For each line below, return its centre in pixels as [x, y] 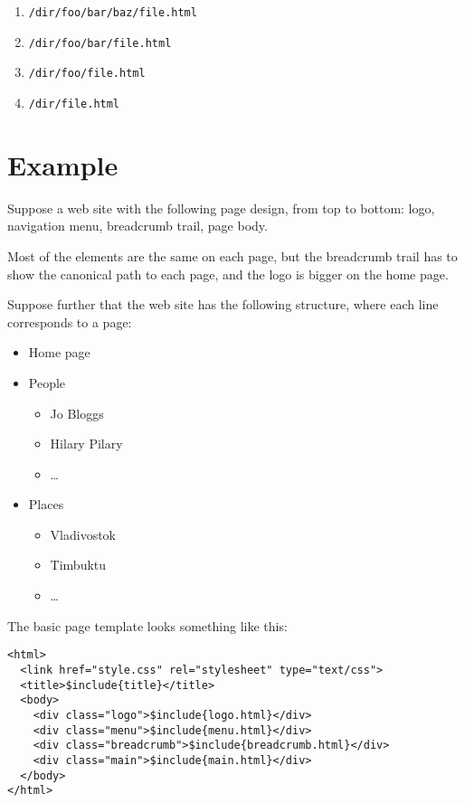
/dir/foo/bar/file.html [100, 43]
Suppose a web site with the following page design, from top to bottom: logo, [221, 208]
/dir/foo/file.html [87, 74]
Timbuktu [78, 565]
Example [63, 164]
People [47, 382]
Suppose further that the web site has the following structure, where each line [223, 304]
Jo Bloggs [77, 413]
